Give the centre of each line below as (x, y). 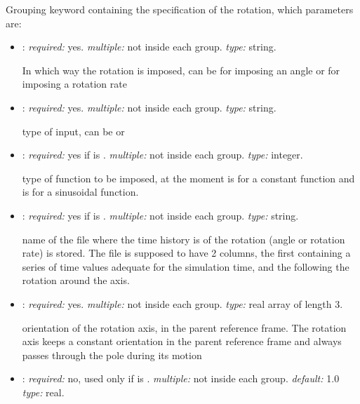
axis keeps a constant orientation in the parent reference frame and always (182, 341)
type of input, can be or (73, 131)
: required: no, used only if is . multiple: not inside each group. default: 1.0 (181, 378)
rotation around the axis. (76, 280)
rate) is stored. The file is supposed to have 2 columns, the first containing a (186, 253)
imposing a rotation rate (74, 84)
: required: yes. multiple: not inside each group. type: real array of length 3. (182, 303)
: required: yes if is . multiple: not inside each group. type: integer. (162, 155)
